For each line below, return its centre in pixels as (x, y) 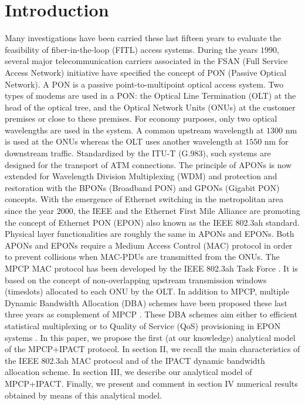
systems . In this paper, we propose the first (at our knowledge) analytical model (150, 337)
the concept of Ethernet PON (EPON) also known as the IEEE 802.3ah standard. (152, 222)
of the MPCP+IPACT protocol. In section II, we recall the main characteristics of (152, 349)
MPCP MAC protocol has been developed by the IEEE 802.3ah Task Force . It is (151, 268)
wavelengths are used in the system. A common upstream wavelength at (134, 130)
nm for (276, 141)
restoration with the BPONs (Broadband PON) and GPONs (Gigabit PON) (142, 187)
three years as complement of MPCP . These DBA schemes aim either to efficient (151, 314)
